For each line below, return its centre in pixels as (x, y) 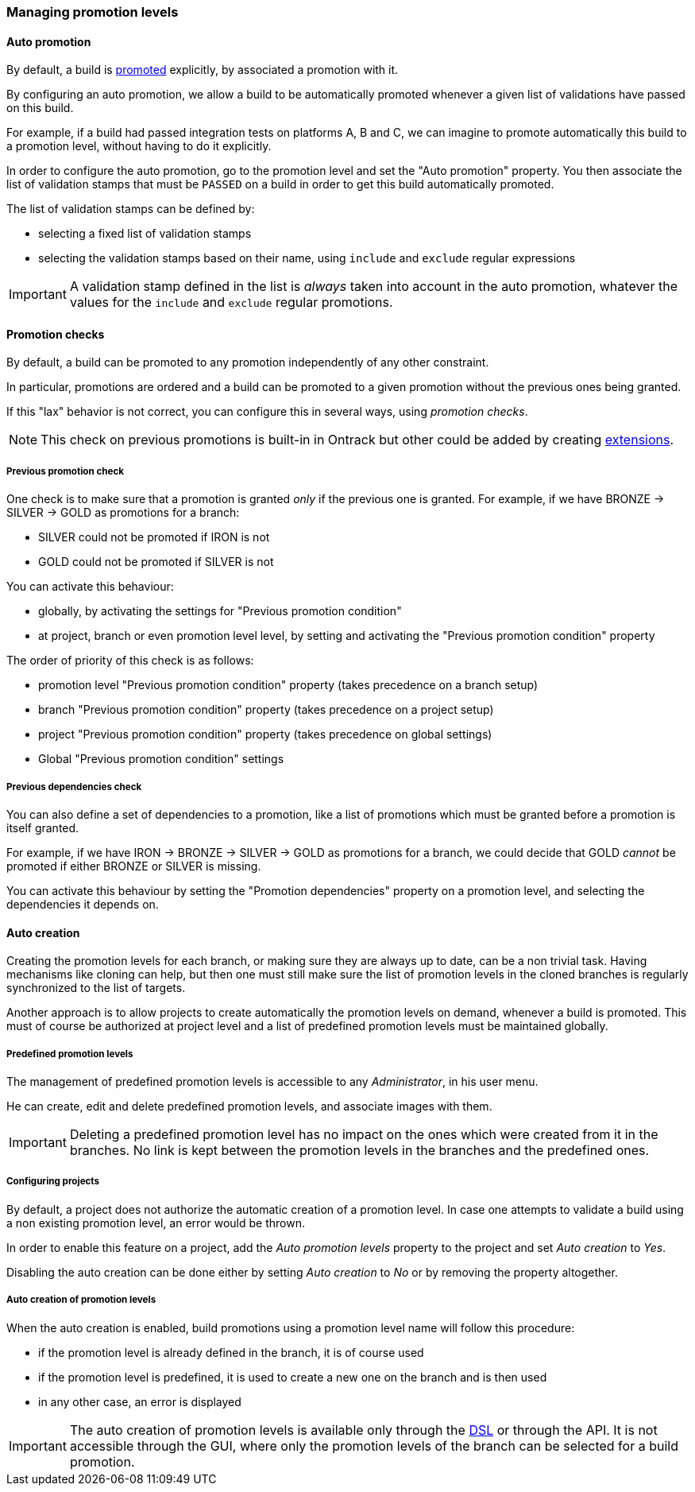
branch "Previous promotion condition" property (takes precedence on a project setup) (266, 710)
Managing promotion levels (93, 12)
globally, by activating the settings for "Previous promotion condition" (220, 611)
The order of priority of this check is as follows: (130, 661)
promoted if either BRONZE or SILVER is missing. (134, 866)
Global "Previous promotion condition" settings (161, 759)
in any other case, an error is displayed (140, 1401)
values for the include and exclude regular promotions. (231, 302)
